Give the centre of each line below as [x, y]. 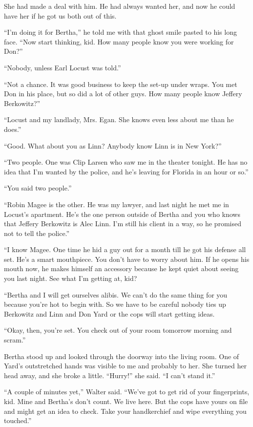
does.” [13, 129]
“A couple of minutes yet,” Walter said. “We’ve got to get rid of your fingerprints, [127, 392]
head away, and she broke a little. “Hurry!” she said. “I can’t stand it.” [110, 375]
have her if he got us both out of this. [60, 15]
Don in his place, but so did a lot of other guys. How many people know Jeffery [123, 94]
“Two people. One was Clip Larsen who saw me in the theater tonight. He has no [126, 162]
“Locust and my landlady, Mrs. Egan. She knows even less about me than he [119, 119]
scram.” [15, 340]
